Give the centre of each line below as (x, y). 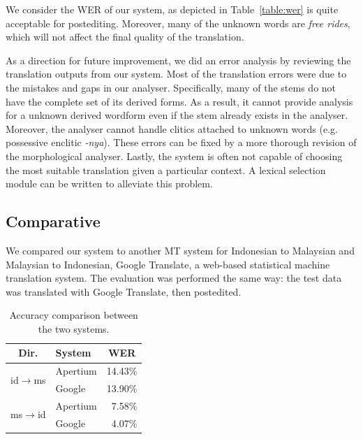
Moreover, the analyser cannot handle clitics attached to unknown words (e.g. (172, 128)
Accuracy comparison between (74, 315)
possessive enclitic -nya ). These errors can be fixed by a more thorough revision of (181, 142)
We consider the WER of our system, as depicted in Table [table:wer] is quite (172, 9)
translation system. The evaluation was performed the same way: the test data (174, 278)
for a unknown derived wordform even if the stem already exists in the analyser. (177, 115)
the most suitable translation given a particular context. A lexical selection (166, 170)
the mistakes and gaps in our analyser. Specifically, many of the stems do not (171, 87)
